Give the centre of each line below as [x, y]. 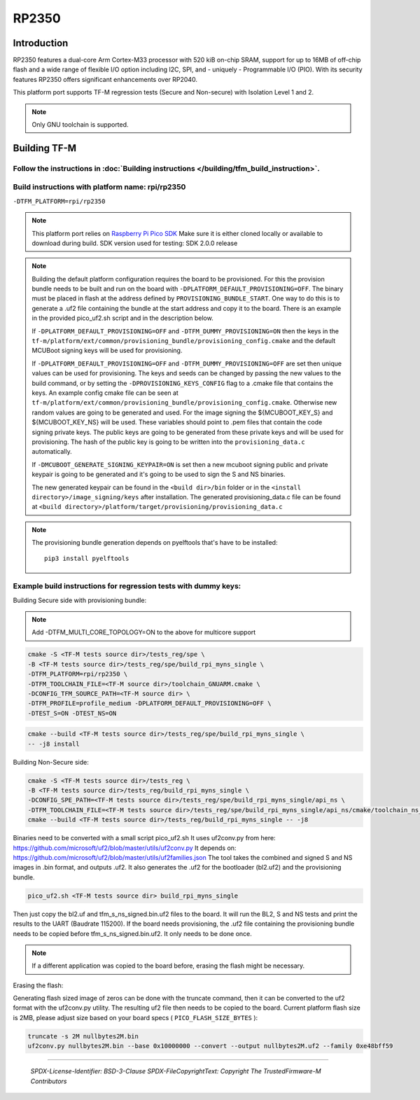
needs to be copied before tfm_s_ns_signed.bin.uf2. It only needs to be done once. [132, 933]
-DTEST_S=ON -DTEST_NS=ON [72, 713]
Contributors [49, 1081]
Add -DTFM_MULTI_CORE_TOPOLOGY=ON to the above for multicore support [144, 632]
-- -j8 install [54, 744]
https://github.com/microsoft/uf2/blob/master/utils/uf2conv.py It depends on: [125, 848]
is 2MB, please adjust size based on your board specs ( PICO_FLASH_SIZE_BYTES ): [135, 1017]
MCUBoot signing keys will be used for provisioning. [107, 351]
